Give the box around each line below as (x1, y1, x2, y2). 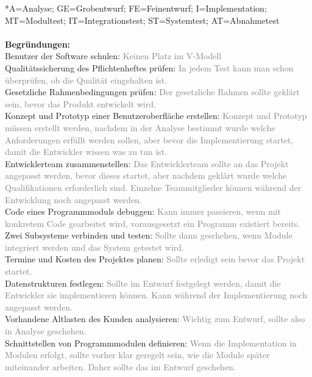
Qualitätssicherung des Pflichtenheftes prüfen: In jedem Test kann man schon (5, 61, 294, 74)
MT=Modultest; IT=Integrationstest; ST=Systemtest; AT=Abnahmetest (5, 13, 280, 26)
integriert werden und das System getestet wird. (5, 240, 184, 253)
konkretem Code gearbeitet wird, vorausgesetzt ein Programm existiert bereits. (5, 217, 300, 229)
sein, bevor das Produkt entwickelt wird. (5, 97, 156, 110)
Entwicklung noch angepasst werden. (5, 193, 142, 206)
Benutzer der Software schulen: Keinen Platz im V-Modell (5, 49, 222, 62)
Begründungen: (5, 37, 71, 50)
